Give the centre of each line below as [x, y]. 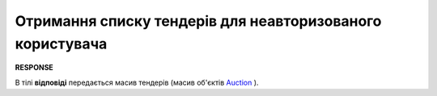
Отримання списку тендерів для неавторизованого [198, 21]
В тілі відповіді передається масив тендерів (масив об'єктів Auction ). [137, 82]
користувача [61, 44]
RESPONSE [34, 68]
